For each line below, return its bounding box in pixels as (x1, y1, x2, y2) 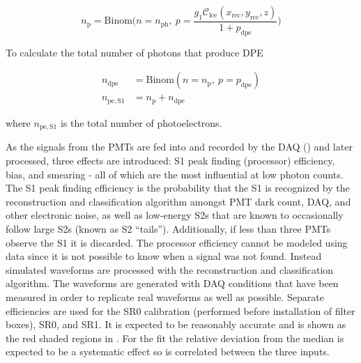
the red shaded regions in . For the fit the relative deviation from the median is (6, 330, 344, 345)
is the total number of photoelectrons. (60, 115, 222, 130)
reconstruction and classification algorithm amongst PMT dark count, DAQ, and (6, 194, 351, 208)
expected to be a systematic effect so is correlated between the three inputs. (6, 344, 330, 359)
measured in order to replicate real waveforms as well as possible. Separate (6, 289, 324, 304)
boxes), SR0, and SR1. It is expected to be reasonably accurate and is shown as (6, 317, 346, 332)
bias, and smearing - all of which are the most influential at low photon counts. (6, 167, 344, 181)
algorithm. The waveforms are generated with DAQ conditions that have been (6, 276, 339, 291)
